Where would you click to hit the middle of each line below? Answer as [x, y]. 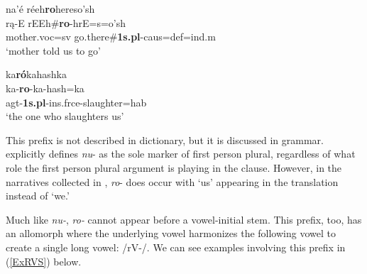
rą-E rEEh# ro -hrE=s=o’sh [66, 22]
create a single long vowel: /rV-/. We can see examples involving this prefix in [176, 247]
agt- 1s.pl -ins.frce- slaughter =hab [76, 102]
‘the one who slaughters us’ [65, 116]
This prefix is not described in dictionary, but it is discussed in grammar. [165, 139]
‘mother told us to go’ [53, 50]
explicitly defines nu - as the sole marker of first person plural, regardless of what [181, 154]
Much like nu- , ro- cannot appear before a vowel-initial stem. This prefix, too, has [184, 219]
